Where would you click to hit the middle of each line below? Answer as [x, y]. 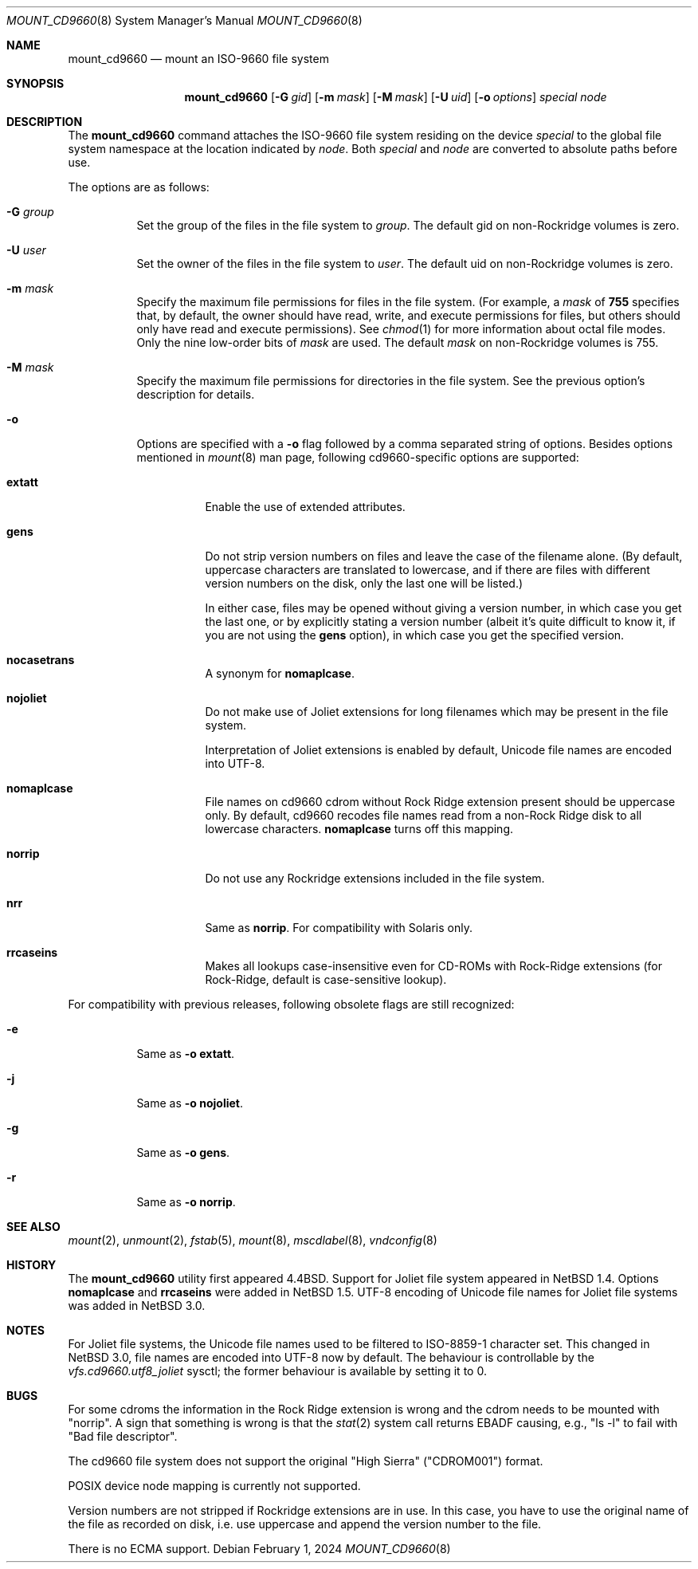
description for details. [196, 394]
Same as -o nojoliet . [190, 1103]
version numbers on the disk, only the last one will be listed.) [364, 583]
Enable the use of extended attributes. [305, 507]
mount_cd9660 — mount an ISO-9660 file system [198, 59]
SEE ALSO [33, 1227]
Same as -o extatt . [186, 1054]
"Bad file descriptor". [123, 1436]
